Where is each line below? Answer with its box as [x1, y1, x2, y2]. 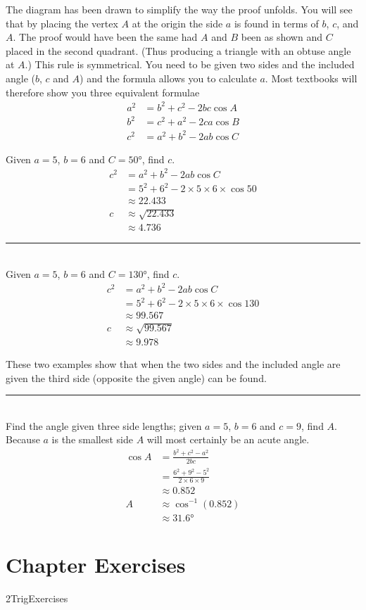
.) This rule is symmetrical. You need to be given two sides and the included [25, 57, 355, 72]
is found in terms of [234, 15, 319, 30]
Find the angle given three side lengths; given [6, 418, 202, 433]
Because [6, 432, 40, 447]
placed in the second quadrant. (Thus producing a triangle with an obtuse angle [6, 43, 351, 58]
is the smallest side [51, 432, 133, 447]
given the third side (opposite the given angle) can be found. [6, 370, 267, 385]
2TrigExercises [6, 590, 68, 605]
